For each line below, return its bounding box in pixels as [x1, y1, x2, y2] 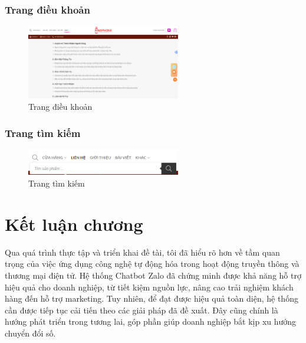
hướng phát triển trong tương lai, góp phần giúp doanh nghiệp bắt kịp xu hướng [5, 315, 297, 328]
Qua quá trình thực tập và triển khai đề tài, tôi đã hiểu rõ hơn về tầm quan [5, 246, 280, 258]
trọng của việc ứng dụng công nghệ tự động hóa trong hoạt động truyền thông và [5, 257, 300, 270]
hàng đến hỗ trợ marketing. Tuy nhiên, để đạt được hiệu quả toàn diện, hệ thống [5, 292, 298, 305]
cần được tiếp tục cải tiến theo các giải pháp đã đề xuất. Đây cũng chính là [5, 303, 278, 316]
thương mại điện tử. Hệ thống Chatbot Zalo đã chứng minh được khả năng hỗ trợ [5, 269, 301, 281]
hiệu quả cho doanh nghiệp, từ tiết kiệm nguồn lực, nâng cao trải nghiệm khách [5, 280, 294, 293]
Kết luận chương [5, 211, 143, 236]
